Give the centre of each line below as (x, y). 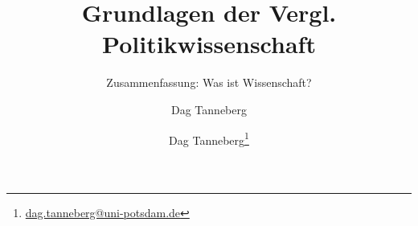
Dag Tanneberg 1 (209, 138)
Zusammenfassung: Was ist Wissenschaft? (209, 82)
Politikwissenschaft (209, 44)
